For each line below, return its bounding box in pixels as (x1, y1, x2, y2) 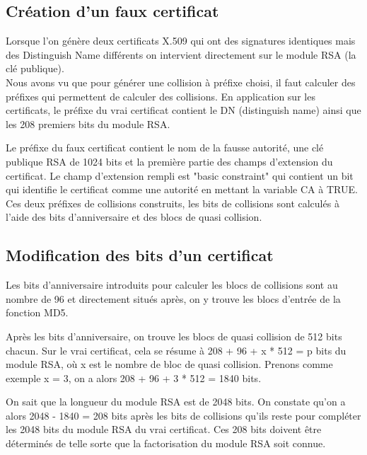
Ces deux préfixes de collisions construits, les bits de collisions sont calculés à (6, 195, 339, 210)
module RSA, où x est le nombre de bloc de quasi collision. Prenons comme (6, 357, 333, 372)
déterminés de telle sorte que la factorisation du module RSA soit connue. (6, 436, 326, 451)
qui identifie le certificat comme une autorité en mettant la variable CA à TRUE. (6, 182, 358, 197)
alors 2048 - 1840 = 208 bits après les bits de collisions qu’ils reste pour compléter (6, 408, 361, 422)
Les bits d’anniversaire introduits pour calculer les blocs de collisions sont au (6, 277, 338, 292)
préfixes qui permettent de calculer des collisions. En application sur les (6, 88, 315, 103)
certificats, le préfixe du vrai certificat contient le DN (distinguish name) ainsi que (6, 103, 361, 117)
